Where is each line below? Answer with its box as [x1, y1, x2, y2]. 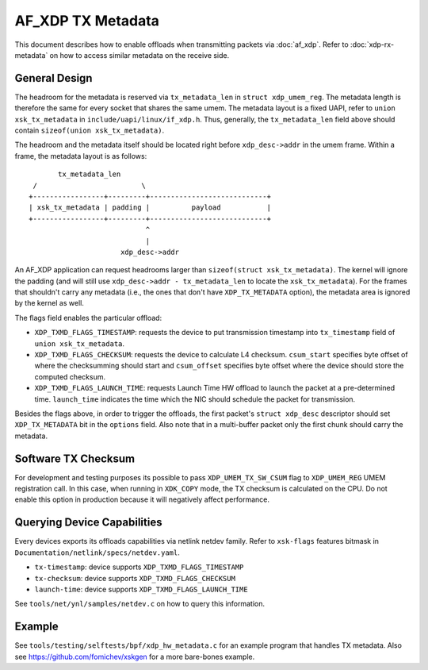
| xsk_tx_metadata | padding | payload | [29, 203, 271, 212]
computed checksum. [34, 372, 106, 381]
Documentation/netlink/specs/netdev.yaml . [14, 548, 180, 557]
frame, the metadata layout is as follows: [14, 151, 147, 160]
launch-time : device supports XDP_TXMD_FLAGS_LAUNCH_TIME [34, 584, 249, 594]
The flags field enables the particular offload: [14, 313, 162, 322]
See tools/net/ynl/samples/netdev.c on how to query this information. [14, 599, 266, 609]
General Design [14, 71, 93, 85]
